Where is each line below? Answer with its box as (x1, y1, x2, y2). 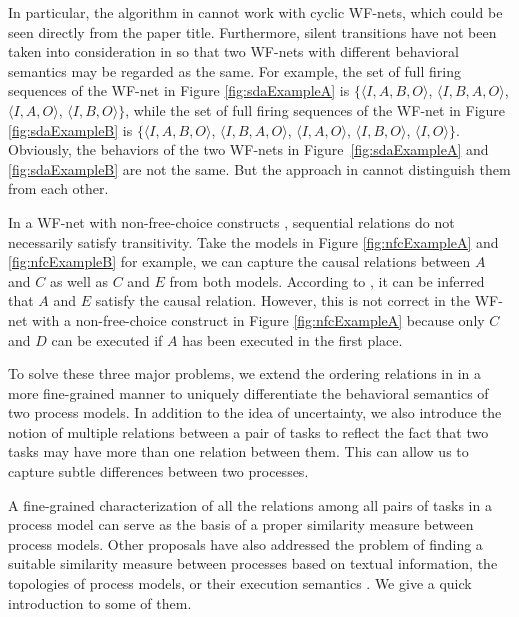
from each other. (8, 178, 109, 199)
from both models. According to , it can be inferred (169, 270, 485, 291)
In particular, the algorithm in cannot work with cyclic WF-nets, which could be (8, 2, 503, 22)
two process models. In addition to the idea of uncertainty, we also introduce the (8, 402, 502, 423)
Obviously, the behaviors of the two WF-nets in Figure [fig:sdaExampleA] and (8, 139, 489, 160)
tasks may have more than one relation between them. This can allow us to (8, 441, 469, 462)
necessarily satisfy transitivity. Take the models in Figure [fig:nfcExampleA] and (8, 231, 499, 252)
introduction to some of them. (8, 592, 192, 613)
